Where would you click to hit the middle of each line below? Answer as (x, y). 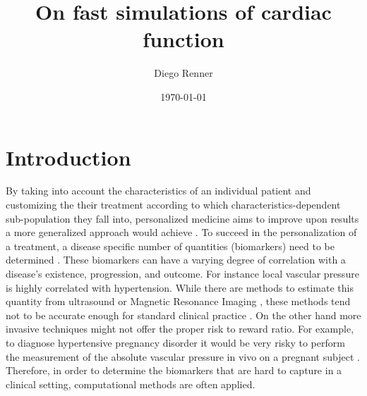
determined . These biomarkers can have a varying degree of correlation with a (176, 260)
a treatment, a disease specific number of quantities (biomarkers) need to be (170, 246)
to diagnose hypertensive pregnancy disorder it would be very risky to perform (175, 342)
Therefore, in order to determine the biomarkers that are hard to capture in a (174, 370)
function (183, 39)
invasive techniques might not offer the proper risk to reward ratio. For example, (180, 329)
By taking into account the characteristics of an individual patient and (158, 191)
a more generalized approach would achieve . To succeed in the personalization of (181, 232)
